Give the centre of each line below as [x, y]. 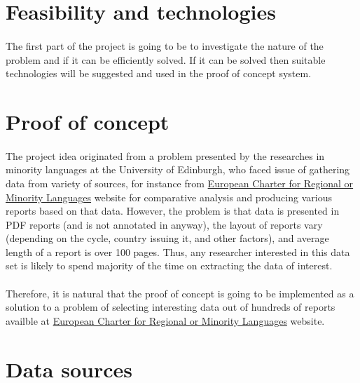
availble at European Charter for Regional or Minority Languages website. [165, 320]
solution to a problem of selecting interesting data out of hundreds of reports [171, 307]
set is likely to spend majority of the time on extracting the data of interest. [169, 266]
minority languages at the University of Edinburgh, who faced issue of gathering [178, 169]
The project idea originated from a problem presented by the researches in [165, 155]
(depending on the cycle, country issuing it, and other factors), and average [167, 238]
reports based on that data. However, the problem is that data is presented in [173, 211]
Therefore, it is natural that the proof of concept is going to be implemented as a [180, 293]
